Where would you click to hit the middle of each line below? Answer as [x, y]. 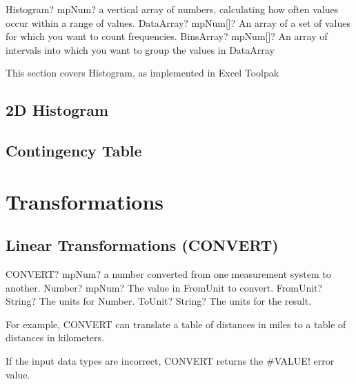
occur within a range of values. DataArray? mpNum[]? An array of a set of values [178, 22]
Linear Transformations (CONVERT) [142, 245]
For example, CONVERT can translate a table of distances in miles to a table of [176, 324]
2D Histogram [57, 110]
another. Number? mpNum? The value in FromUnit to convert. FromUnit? [164, 287]
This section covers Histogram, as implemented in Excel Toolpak [142, 73]
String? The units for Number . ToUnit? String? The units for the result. [159, 301]
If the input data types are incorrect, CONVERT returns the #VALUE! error [170, 361]
